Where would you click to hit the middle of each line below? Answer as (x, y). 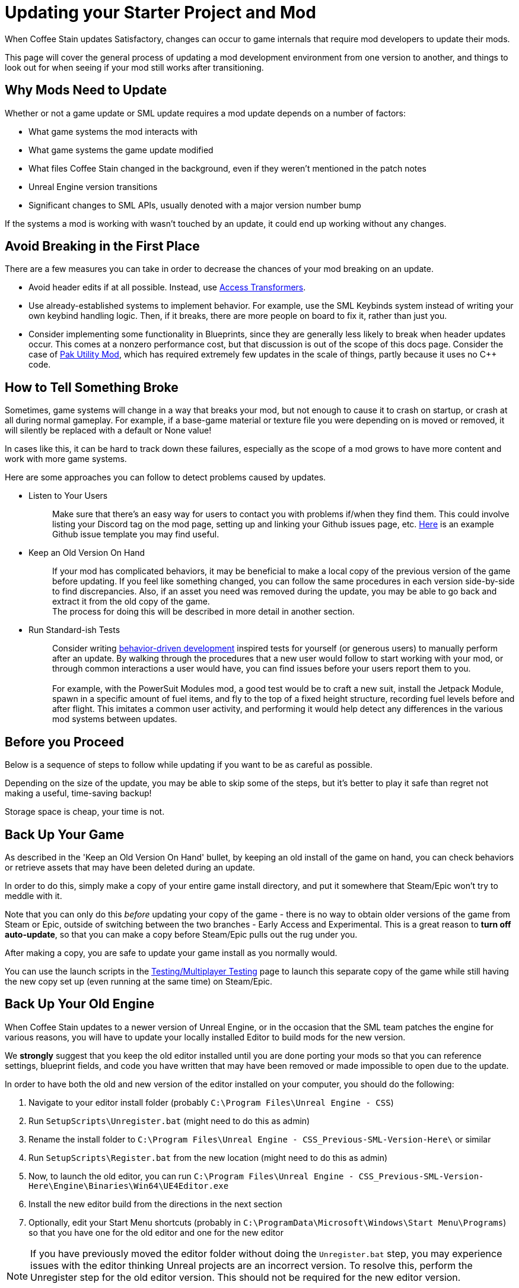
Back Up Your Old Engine (80, 1004)
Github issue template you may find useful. (136, 534)
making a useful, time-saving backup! (78, 793)
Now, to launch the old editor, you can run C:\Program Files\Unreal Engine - (191, 1176)
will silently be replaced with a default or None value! (108, 431)
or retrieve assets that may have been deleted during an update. (130, 867)
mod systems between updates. (115, 719)
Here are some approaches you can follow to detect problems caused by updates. (165, 477)
